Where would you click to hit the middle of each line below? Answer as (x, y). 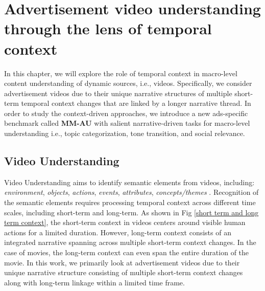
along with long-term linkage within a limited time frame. (94, 282)
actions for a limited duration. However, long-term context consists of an (118, 232)
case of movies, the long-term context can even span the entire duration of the (127, 252)
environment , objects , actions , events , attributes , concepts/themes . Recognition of (131, 192)
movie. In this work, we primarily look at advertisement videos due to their (122, 262)
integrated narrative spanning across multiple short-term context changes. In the (130, 242)
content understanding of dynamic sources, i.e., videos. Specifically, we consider (128, 83)
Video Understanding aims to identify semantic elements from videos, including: (129, 182)
